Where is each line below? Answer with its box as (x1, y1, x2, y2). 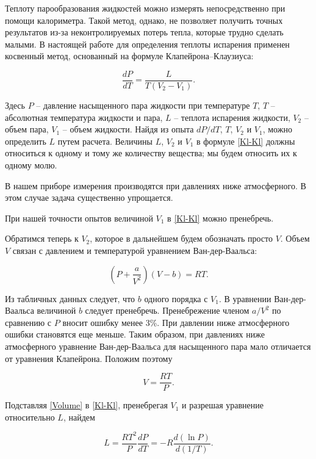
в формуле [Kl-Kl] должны (196, 134, 295, 147)
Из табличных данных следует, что (5, 292, 135, 305)
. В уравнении (218, 292, 271, 305)
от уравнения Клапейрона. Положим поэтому (5, 352, 173, 364)
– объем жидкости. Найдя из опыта (62, 123, 194, 136)
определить (5, 134, 46, 147)
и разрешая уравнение (182, 399, 264, 411)
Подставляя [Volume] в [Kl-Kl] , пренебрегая (5, 399, 168, 411)
